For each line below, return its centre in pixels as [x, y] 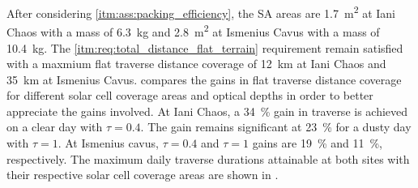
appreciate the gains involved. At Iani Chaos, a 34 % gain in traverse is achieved [207, 111]
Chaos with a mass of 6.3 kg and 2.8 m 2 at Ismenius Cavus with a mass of [193, 30]
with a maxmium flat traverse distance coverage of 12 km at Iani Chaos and [196, 64]
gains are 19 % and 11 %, [317, 143]
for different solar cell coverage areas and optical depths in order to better [190, 95]
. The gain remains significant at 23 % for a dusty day [276, 127]
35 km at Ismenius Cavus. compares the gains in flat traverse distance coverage [204, 79]
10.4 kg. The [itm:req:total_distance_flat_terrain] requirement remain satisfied [205, 47]
